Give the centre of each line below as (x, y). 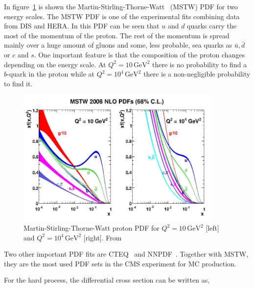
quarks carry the (212, 26)
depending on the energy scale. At (55, 64)
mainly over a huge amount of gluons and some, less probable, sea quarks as (118, 45)
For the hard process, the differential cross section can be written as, (107, 280)
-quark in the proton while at (51, 74)
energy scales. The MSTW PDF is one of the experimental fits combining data (122, 16)
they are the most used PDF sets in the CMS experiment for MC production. (120, 263)
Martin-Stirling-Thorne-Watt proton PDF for (92, 228)
